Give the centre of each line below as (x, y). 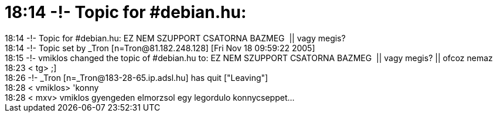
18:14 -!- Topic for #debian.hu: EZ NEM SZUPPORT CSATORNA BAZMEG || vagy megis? (175, 38)
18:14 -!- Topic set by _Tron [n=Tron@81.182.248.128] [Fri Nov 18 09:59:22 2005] (160, 48)
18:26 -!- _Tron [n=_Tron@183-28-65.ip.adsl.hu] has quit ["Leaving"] (137, 77)
